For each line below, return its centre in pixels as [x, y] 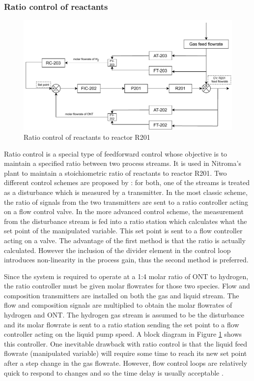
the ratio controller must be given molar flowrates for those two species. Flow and [127, 286]
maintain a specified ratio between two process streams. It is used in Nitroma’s [123, 163]
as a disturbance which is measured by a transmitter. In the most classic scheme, [126, 192]
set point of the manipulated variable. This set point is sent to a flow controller [123, 231]
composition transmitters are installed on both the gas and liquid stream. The [122, 295]
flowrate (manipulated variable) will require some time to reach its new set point [126, 353]
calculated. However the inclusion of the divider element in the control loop [117, 250]
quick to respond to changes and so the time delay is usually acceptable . [114, 372]
